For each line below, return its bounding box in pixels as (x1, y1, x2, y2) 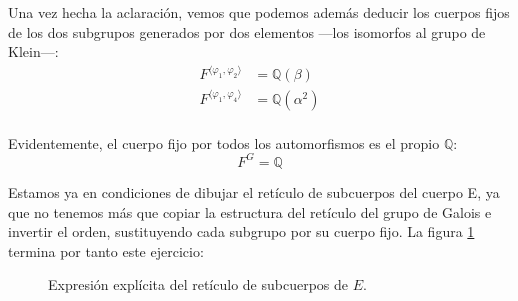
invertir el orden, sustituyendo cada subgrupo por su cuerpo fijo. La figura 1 (8, 221, 475, 242)
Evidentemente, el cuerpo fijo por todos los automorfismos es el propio (8, 132, 440, 153)
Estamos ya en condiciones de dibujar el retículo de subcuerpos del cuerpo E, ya (8, 181, 500, 202)
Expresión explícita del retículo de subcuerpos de (48, 274, 349, 295)
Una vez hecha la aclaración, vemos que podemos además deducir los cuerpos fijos (8, 2, 510, 22)
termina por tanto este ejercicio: (8, 240, 204, 261)
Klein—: (8, 41, 59, 62)
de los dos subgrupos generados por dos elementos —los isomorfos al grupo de (8, 21, 486, 42)
